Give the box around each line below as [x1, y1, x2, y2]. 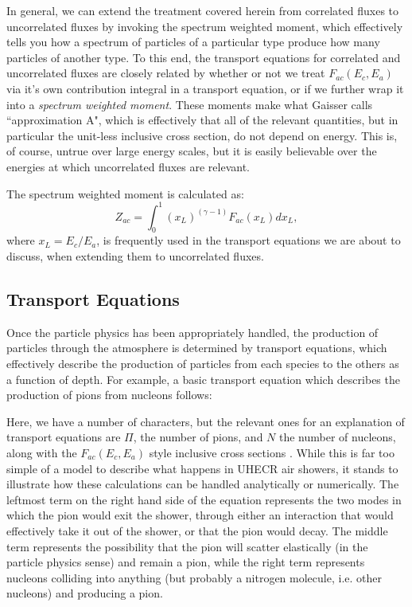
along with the [6, 444, 77, 460]
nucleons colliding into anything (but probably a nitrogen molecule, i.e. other [6, 569, 382, 585]
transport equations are [6, 429, 121, 445]
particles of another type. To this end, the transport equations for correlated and [6, 49, 401, 65]
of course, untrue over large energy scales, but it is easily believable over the [6, 143, 377, 159]
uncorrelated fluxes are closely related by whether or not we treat [6, 65, 325, 81]
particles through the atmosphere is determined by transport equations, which [6, 339, 387, 356]
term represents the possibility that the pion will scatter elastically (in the [6, 538, 368, 554]
